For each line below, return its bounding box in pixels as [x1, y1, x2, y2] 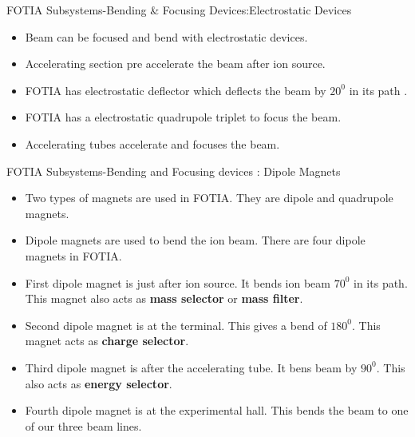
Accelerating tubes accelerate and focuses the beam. [25, 135, 280, 152]
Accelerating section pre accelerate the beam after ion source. [25, 55, 326, 72]
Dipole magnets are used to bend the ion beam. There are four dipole [25, 232, 366, 248]
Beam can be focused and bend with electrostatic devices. [25, 28, 308, 45]
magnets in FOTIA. [25, 247, 122, 264]
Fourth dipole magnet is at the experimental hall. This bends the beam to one [25, 402, 409, 419]
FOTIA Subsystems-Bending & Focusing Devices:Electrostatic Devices [6, 2, 352, 18]
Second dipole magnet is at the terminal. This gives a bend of [25, 316, 327, 333]
